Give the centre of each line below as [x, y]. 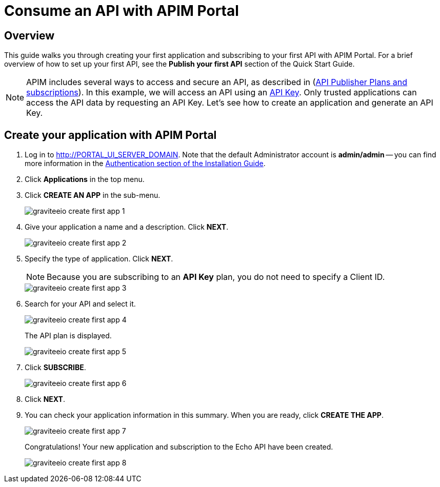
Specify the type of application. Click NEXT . [99, 259]
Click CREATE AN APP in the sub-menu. [93, 195]
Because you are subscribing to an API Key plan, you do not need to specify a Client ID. [216, 277]
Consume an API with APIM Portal [122, 11]
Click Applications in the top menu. [85, 179]
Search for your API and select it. [80, 304]
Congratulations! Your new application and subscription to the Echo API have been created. [179, 447]
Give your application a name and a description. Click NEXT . [127, 227]
